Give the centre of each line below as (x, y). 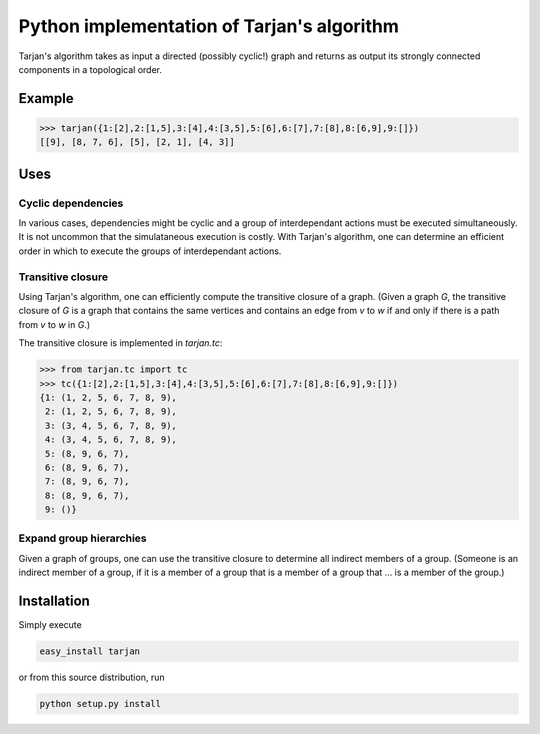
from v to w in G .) (54, 324)
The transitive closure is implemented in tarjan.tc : (120, 343)
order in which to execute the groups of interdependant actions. (150, 251)
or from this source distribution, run (91, 677)
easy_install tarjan (89, 651)
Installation (54, 601)
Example (46, 98)
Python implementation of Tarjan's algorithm (208, 26)
